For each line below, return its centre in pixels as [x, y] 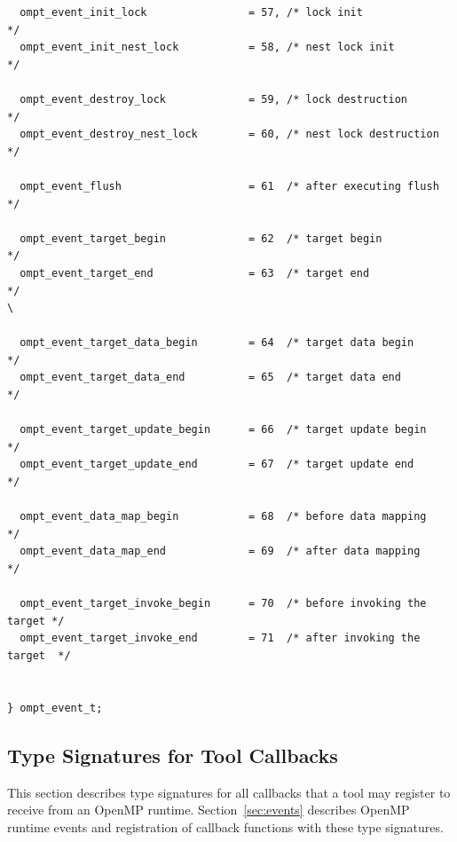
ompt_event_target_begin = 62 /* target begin [201, 238]
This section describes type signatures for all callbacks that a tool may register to [229, 792]
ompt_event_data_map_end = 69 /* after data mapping [220, 551]
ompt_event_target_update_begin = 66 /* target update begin [223, 430]
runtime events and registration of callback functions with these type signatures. [225, 826]
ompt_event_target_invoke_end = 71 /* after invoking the [220, 638]
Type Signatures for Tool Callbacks [173, 755]
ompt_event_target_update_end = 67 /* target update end [217, 464]
